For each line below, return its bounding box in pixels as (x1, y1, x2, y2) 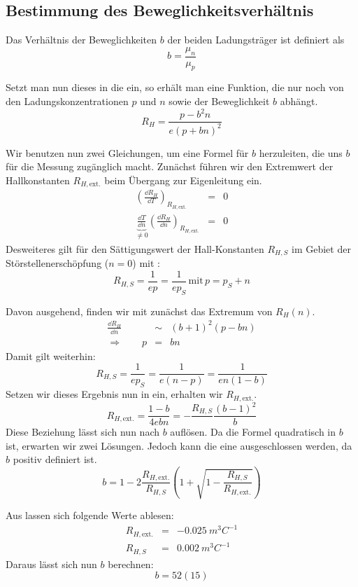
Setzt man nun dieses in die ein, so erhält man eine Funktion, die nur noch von (6, 80, 344, 95)
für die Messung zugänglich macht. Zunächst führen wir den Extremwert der (6, 159, 334, 174)
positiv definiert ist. (13, 452, 97, 467)
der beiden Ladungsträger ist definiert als (167, 32, 345, 47)
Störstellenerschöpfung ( (6, 256, 109, 270)
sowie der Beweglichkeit (169, 94, 270, 109)
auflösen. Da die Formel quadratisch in (170, 424, 336, 439)
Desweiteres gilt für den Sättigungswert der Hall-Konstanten (6, 241, 264, 256)
